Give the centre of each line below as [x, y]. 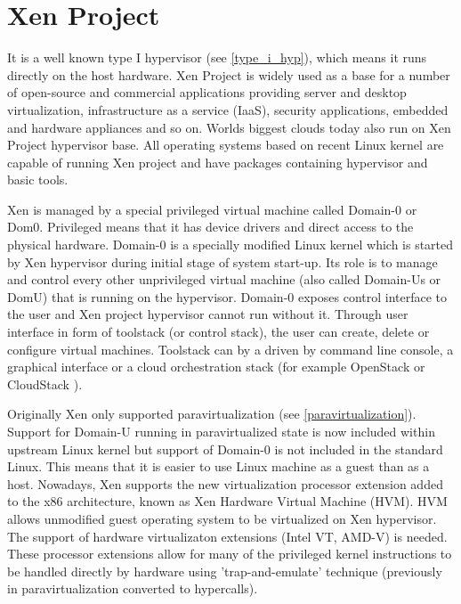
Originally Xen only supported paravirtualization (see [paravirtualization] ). [212, 414]
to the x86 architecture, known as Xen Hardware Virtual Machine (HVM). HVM [227, 501]
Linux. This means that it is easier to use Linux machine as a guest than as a [218, 466]
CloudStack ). [45, 384]
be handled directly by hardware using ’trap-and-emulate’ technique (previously [225, 571]
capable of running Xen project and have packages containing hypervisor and [218, 162]
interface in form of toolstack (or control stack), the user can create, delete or [218, 332]
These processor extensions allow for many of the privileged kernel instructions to [230, 554]
